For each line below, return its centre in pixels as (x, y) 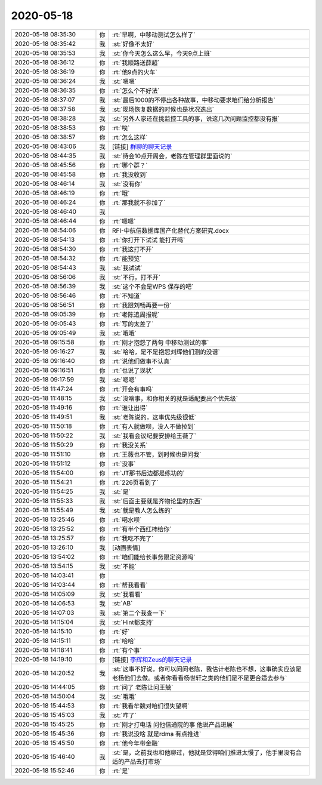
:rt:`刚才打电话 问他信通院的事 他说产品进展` (173, 724)
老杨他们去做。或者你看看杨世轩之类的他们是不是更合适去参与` (199, 678)
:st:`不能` (124, 566)
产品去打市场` (143, 761)
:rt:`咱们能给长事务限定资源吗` (154, 557)
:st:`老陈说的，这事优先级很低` (154, 417)
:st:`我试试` (127, 267)
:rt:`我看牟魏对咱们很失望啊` (151, 706)
